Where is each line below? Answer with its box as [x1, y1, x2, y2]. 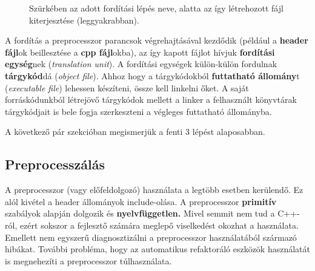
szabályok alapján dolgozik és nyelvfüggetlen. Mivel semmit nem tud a [5, 207, 275, 220]
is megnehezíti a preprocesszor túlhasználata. [5, 254, 172, 267]
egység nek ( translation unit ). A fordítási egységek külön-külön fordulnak [5, 57, 277, 70]
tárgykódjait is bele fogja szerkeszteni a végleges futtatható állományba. [5, 105, 272, 117]
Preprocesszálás [5, 155, 105, 174]
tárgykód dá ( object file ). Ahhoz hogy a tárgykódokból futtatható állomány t [5, 69, 300, 82]
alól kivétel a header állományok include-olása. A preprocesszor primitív [5, 195, 277, 207]
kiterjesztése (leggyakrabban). [29, 13, 139, 26]
